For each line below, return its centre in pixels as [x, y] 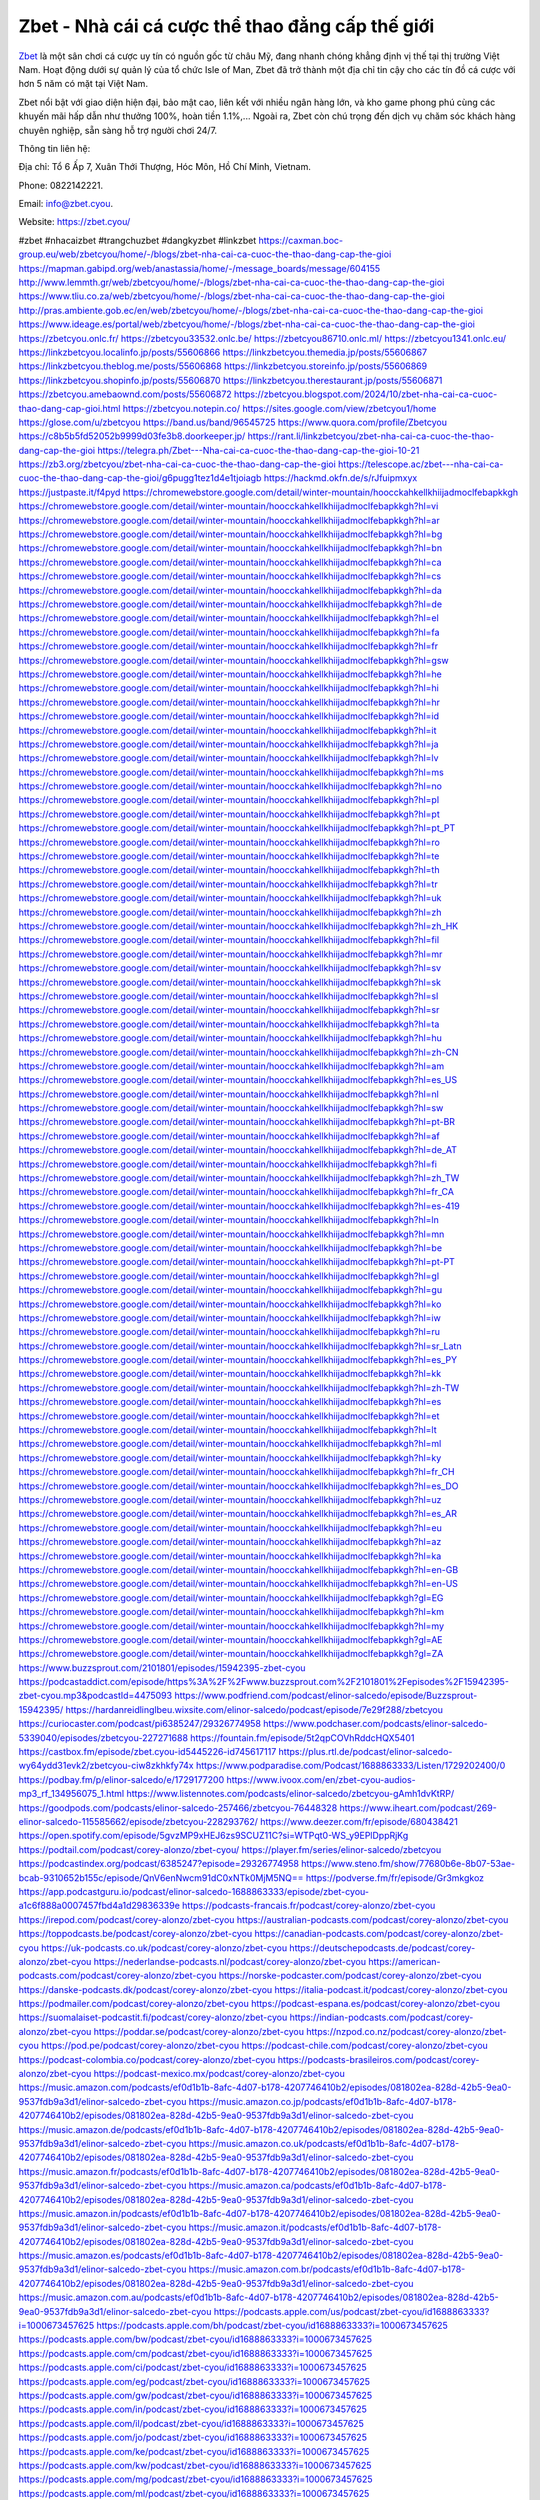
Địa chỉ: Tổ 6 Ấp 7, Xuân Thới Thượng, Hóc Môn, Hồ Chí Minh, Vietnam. [165, 167]
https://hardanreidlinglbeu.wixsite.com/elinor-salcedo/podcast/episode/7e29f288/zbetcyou [254, 1709]
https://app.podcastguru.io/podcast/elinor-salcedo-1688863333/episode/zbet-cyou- [194, 1891]
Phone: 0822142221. [61, 185]
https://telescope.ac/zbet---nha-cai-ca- [421, 464]
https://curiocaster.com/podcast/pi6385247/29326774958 [140, 1724]
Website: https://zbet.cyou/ [74, 222]
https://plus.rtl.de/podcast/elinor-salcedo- [365, 1752]
